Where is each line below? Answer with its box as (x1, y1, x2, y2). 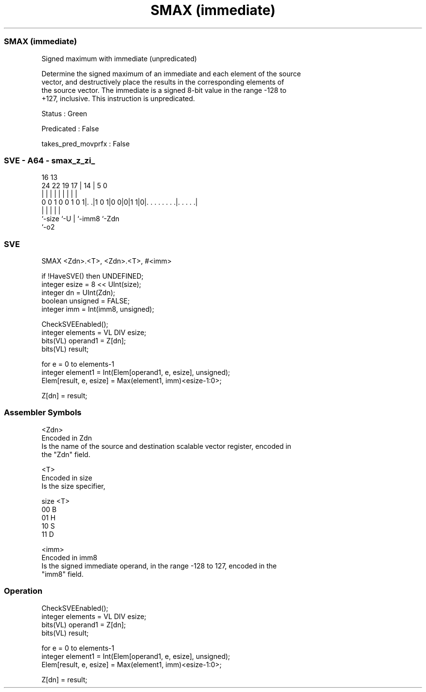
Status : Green (41, 109, 88, 118)
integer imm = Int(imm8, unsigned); (41, 305, 154, 313)
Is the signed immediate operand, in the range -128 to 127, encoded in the (41, 561, 277, 570)
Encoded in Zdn (41, 433, 92, 442)
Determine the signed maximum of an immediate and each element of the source (41, 69, 301, 78)
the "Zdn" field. (41, 450, 90, 459)
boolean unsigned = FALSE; (41, 297, 130, 305)
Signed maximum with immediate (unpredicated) (41, 54, 197, 63)
